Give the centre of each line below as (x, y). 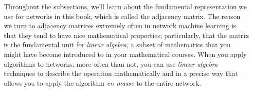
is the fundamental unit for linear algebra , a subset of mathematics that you (117, 45)
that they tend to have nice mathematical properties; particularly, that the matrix (126, 35)
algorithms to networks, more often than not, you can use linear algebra (111, 64)
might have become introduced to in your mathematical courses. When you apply (126, 54)
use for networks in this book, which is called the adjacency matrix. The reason (122, 16)
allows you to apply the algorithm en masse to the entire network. (103, 82)
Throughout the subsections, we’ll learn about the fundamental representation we (126, 6)
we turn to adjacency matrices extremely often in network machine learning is (120, 26)
